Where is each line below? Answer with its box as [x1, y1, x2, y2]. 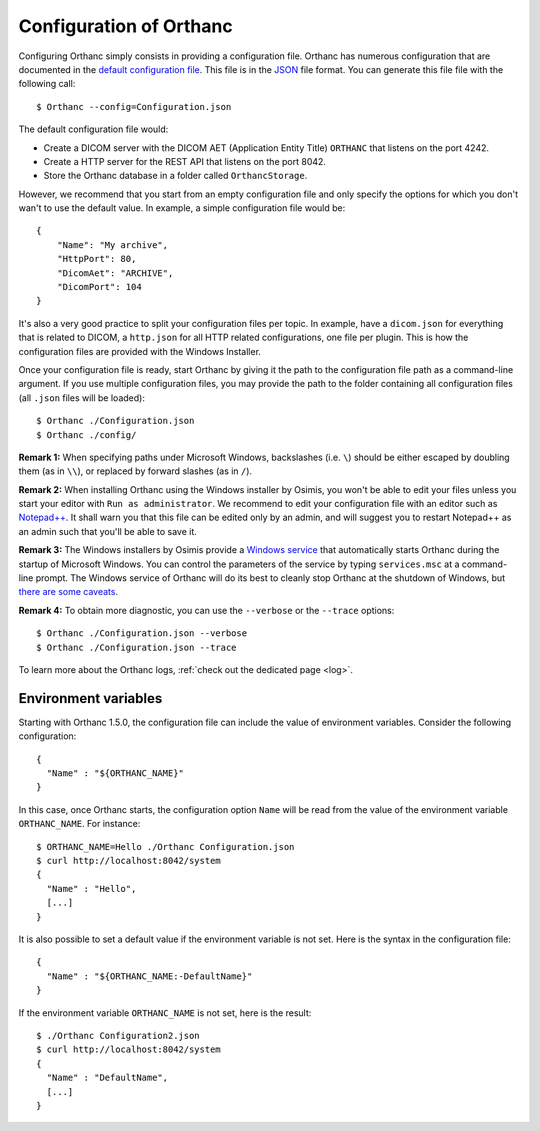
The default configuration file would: [18, 123, 169, 135]
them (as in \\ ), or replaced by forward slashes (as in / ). [18, 465, 253, 477]
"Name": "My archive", [56, 239, 169, 250]
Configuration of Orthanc [18, 15, 234, 37]
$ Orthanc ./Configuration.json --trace [36, 641, 237, 653]
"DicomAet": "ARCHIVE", [56, 267, 174, 279]
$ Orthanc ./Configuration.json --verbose [36, 628, 248, 639]
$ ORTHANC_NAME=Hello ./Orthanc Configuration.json [36, 841, 295, 852]
